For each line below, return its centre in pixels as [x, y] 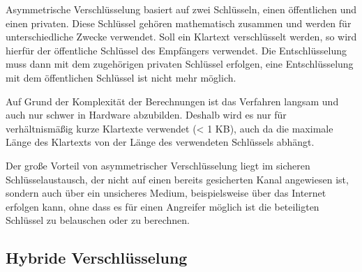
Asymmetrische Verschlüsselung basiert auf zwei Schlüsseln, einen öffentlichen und [181, 9]
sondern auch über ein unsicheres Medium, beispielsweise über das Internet [166, 193]
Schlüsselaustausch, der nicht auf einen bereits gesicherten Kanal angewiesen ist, [177, 179]
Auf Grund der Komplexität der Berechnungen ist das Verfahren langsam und [172, 101]
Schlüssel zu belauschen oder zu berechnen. [98, 220]
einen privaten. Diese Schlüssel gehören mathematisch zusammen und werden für [179, 23]
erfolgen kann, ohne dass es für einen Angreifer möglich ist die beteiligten [163, 206]
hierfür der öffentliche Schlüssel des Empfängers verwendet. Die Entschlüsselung [176, 50]
